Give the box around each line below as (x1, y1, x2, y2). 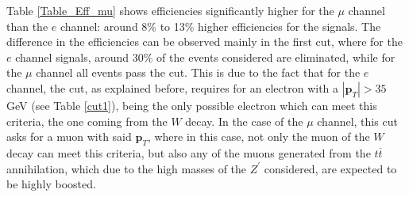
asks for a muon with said (6, 128, 132, 145)
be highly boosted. (6, 176, 96, 192)
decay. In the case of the (185, 112, 303, 129)
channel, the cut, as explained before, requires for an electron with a (6, 79, 339, 96)
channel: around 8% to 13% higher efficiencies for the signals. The (60, 17, 381, 34)
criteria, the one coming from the (6, 112, 168, 129)
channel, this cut (317, 112, 398, 129)
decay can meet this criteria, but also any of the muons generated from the (6, 144, 371, 161)
